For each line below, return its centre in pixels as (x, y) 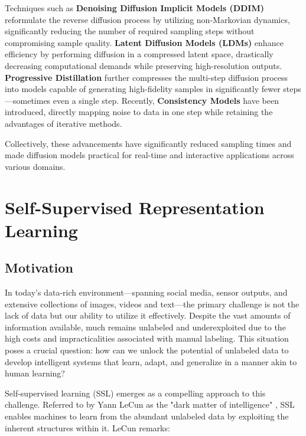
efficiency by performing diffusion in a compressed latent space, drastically (139, 54)
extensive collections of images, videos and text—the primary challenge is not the (152, 304)
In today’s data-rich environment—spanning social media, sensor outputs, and (146, 292)
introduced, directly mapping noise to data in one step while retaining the (139, 112)
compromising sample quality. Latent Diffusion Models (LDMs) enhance (144, 42)
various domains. (35, 166)
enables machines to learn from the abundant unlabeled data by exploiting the (147, 416)
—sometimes (28, 100)
